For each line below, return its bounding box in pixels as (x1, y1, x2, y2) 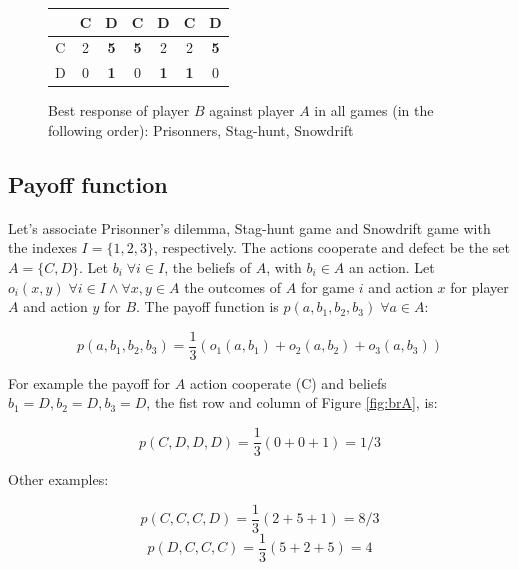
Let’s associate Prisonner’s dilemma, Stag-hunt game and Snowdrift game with (8, 217, 491, 238)
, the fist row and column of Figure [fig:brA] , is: (146, 392, 438, 413)
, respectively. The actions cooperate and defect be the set (153, 237, 510, 258)
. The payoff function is (136, 296, 279, 317)
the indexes (8, 237, 77, 258)
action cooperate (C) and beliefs (189, 372, 387, 393)
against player (209, 100, 295, 121)
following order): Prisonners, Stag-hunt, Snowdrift (48, 119, 354, 140)
